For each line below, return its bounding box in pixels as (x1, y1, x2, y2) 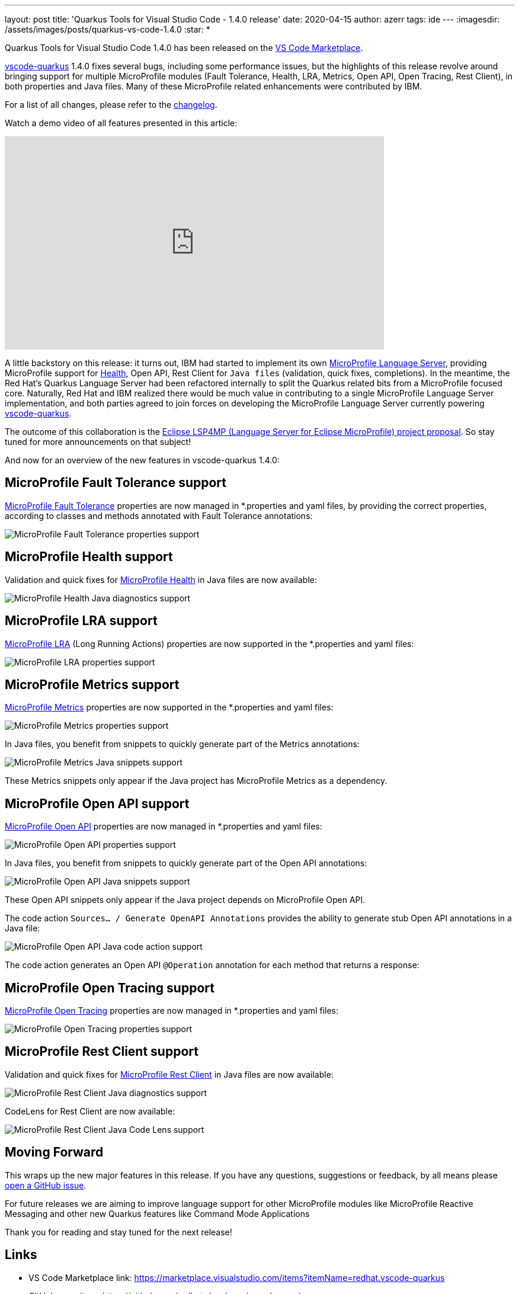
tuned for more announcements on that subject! (5, 437, 191, 447)
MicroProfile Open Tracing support (5, 980, 214, 995)
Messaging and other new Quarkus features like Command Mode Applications (5, 1208, 310, 1219)
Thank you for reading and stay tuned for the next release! (5, 1226, 232, 1237)
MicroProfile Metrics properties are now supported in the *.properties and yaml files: (5, 702, 334, 713)
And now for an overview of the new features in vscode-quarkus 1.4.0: (5, 455, 280, 465)
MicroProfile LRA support (5, 613, 158, 629)
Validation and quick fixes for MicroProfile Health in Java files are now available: (5, 574, 317, 585)
